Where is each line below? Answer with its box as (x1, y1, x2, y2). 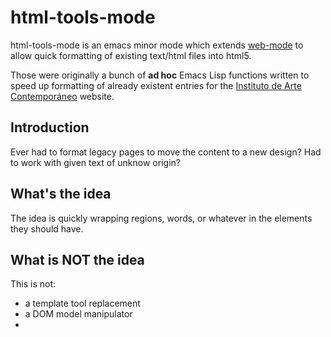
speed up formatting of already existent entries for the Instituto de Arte (10, 79, 302, 91)
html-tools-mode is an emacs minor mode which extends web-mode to (10, 39, 304, 51)
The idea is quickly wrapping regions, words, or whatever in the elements (10, 212, 313, 224)
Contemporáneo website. (10, 90, 115, 102)
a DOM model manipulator (24, 308, 133, 320)
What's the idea (10, 186, 112, 203)
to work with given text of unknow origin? (10, 156, 181, 168)
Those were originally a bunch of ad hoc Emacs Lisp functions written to (10, 69, 310, 81)
